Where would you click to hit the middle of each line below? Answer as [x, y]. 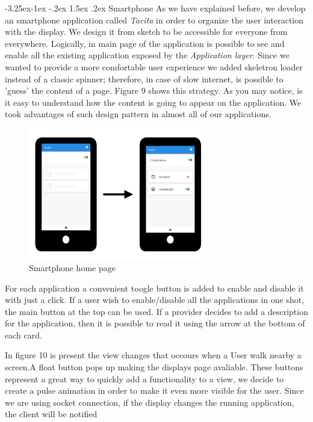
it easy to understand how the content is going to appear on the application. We [153, 102]
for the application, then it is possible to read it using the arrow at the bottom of [155, 323]
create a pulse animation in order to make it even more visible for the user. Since [154, 390]
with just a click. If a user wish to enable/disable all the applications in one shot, [155, 300]
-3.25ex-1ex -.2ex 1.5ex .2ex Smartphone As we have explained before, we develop [155, 8]
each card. [23, 335]
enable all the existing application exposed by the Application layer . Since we [147, 55]
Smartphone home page [72, 267]
